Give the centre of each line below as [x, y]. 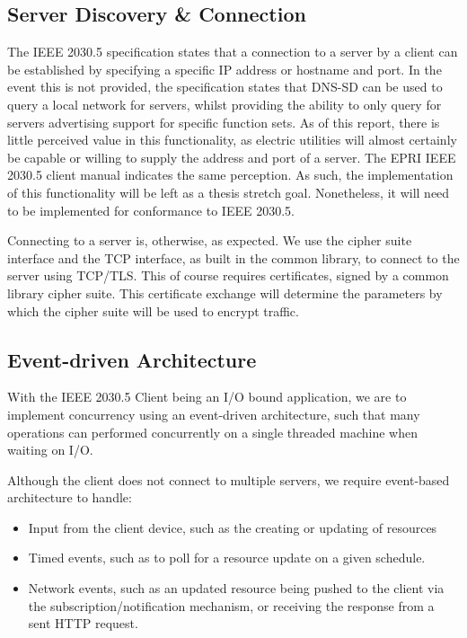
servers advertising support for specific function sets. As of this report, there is [224, 122]
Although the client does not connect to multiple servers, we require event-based [229, 479]
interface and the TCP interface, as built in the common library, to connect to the [233, 257]
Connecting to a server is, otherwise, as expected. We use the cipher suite [210, 240]
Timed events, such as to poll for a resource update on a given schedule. [227, 558]
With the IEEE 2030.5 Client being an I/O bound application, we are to [207, 397]
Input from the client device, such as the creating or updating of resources [233, 527]
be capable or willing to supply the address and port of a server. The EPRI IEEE [232, 157]
